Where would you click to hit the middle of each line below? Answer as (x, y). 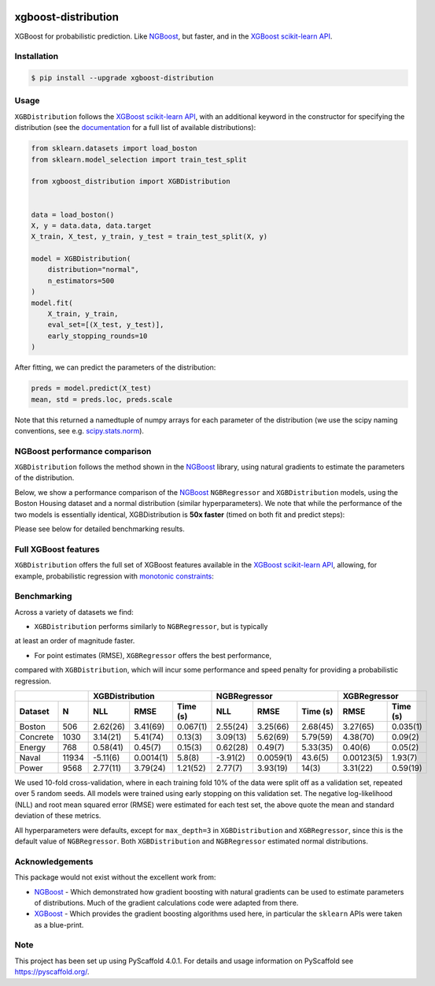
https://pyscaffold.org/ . (52, 972)
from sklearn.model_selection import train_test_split (139, 159)
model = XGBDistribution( (81, 259)
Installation (37, 57)
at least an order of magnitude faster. (75, 641)
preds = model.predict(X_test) (92, 389)
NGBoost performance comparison (83, 451)
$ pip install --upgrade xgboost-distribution (122, 78)
